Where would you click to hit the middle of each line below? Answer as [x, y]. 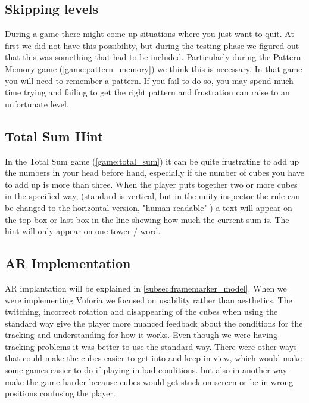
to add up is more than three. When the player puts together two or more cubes [151, 184]
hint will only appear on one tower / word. [83, 231]
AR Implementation [68, 263]
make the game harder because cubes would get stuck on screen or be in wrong [149, 381]
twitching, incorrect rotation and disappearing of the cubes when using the [141, 311]
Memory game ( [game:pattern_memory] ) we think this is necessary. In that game [154, 68]
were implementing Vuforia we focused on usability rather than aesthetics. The [149, 300]
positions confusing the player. [60, 393]
